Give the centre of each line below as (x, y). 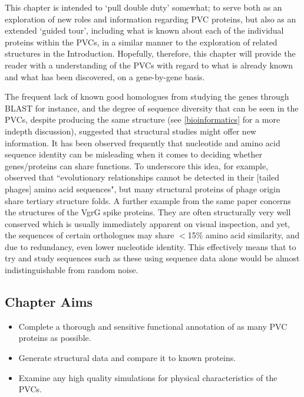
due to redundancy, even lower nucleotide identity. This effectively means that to (151, 246)
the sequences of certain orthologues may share (90, 235)
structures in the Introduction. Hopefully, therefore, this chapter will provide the (150, 53)
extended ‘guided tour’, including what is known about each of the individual (144, 30)
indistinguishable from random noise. (72, 270)
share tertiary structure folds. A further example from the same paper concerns (148, 200)
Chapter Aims (49, 302)
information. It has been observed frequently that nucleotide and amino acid (143, 142)
